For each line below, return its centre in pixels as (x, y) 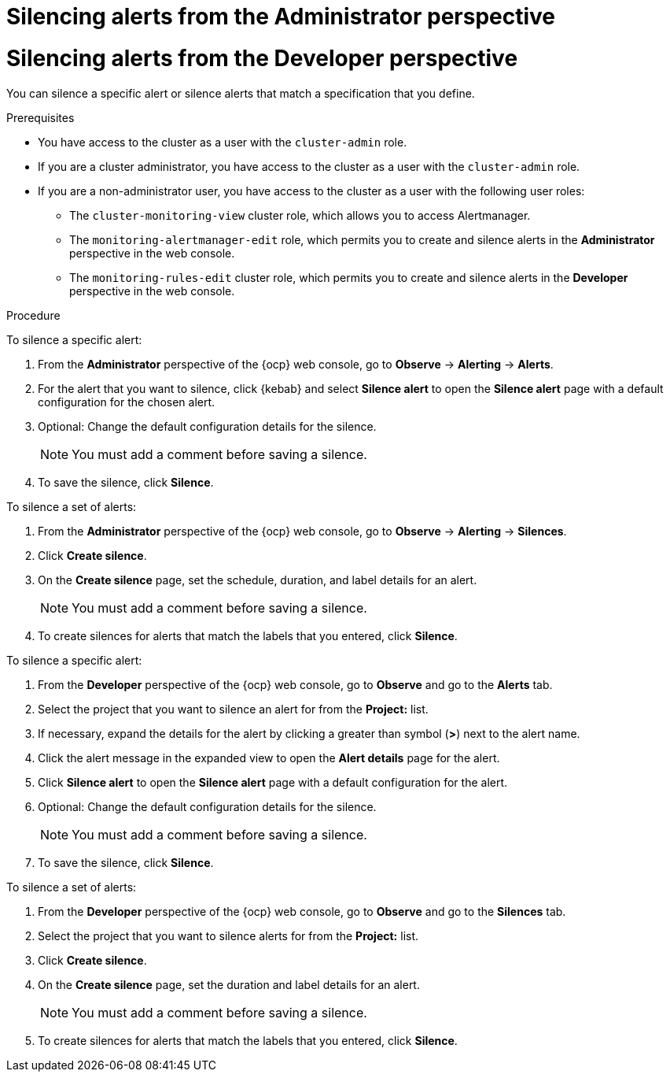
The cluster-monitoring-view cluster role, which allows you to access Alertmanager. (300, 215)
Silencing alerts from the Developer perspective (262, 58)
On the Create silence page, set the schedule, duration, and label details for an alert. (258, 580)
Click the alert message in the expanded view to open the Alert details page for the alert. (269, 758)
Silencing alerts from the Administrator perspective (281, 17)
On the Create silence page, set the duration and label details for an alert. (229, 984)
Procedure (33, 315)
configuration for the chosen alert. (127, 402)
